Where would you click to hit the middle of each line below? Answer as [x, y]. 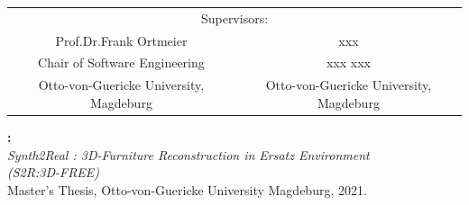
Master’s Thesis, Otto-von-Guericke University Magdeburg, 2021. [187, 189]
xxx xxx [348, 62]
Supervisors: [234, 18]
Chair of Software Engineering [121, 62]
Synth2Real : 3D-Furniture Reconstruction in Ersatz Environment [189, 154]
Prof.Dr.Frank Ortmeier [121, 40]
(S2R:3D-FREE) [54, 172]
